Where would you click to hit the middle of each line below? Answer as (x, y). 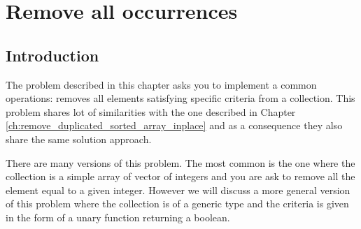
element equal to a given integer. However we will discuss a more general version (178, 190)
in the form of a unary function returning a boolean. (118, 217)
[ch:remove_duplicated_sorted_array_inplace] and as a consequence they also (174, 125)
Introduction (52, 55)
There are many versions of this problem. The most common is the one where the (180, 162)
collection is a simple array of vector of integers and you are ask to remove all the (180, 176)
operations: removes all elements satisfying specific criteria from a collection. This (180, 98)
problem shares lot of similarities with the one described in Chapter (151, 111)
